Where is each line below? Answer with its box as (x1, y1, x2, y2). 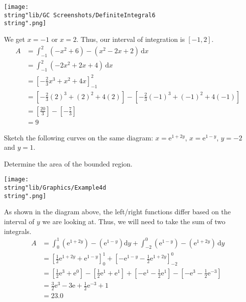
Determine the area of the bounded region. (4, 158, 133, 168)
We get (4, 34, 25, 44)
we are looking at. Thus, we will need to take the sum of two (42, 216, 225, 226)
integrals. (4, 226, 31, 236)
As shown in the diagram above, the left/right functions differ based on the (4, 206, 231, 217)
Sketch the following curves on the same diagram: (4, 132, 154, 142)
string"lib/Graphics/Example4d (4, 184, 106, 192)
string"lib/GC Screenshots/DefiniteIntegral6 (4, 11, 155, 19)
